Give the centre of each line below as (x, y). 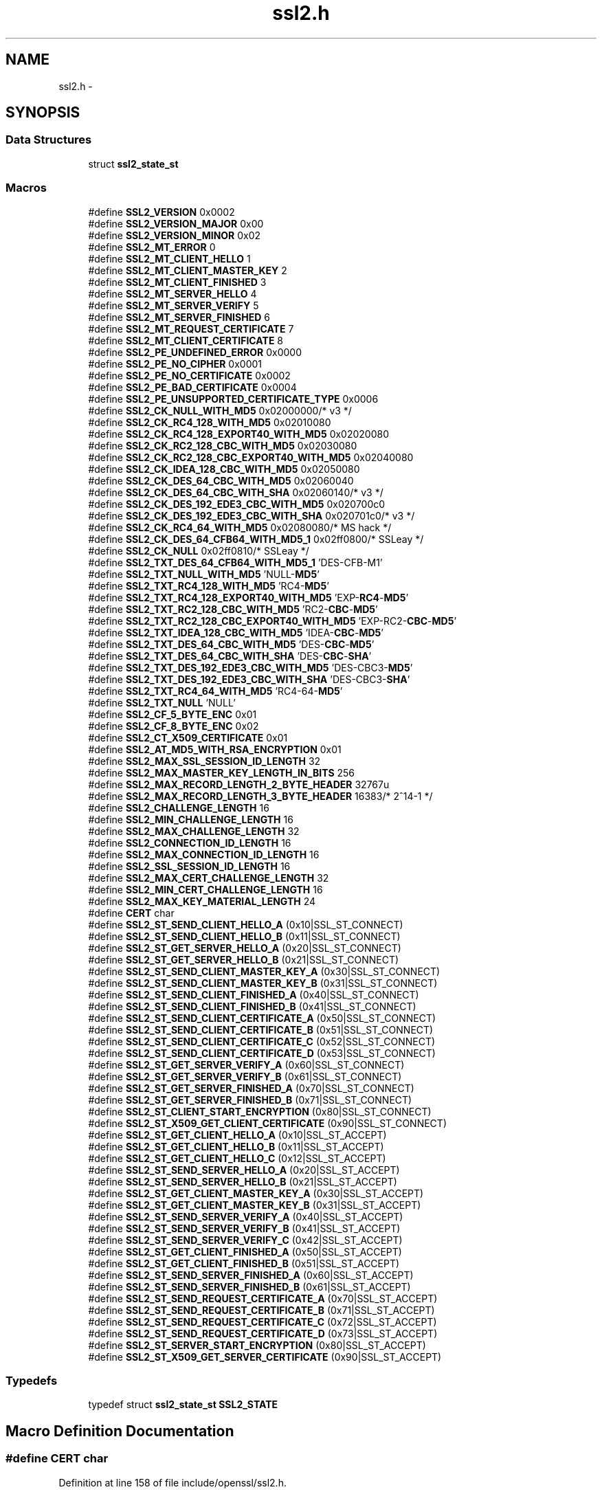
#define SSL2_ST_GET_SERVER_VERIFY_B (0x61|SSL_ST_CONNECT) (245, 1076)
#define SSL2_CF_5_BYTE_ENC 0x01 (172, 714)
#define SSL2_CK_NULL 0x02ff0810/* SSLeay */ (199, 550)
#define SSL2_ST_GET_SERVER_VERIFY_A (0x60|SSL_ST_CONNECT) (246, 1064)
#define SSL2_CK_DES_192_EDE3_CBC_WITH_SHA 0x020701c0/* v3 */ (252, 515)
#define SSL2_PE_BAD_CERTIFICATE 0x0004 (192, 387)
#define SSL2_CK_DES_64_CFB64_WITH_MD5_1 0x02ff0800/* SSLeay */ (256, 539)
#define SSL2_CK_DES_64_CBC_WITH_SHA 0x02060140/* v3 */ (236, 492)
